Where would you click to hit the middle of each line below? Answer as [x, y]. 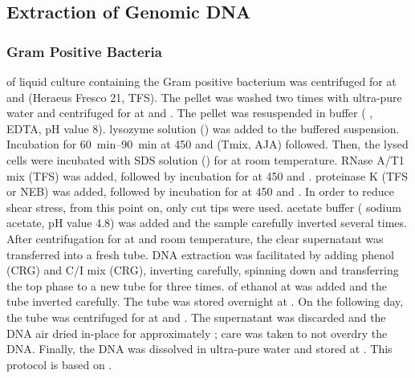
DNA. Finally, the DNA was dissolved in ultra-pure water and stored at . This [199, 349]
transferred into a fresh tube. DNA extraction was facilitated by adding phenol [200, 254]
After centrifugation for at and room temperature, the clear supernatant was [195, 238]
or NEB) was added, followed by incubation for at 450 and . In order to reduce [200, 191]
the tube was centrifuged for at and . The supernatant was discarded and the [196, 317]
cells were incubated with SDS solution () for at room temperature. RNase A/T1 [205, 159]
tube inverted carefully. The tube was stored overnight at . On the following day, [205, 301]
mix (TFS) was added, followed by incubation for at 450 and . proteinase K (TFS [207, 175]
